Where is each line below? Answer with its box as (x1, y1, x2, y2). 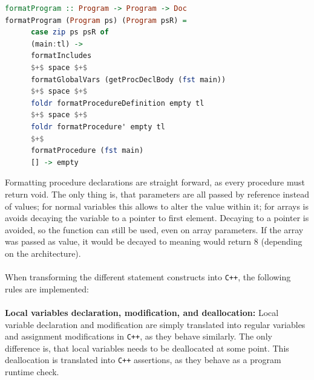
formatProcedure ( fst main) (30, 146, 144, 155)
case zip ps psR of (30, 28, 109, 37)
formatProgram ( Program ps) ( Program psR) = (5, 16, 187, 25)
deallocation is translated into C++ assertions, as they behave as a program (5, 353, 281, 366)
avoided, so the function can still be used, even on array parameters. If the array (5, 223, 304, 236)
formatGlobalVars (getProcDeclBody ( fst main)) (30, 75, 226, 84)
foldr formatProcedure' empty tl (30, 122, 165, 131)
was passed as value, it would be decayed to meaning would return (5, 235, 252, 248)
